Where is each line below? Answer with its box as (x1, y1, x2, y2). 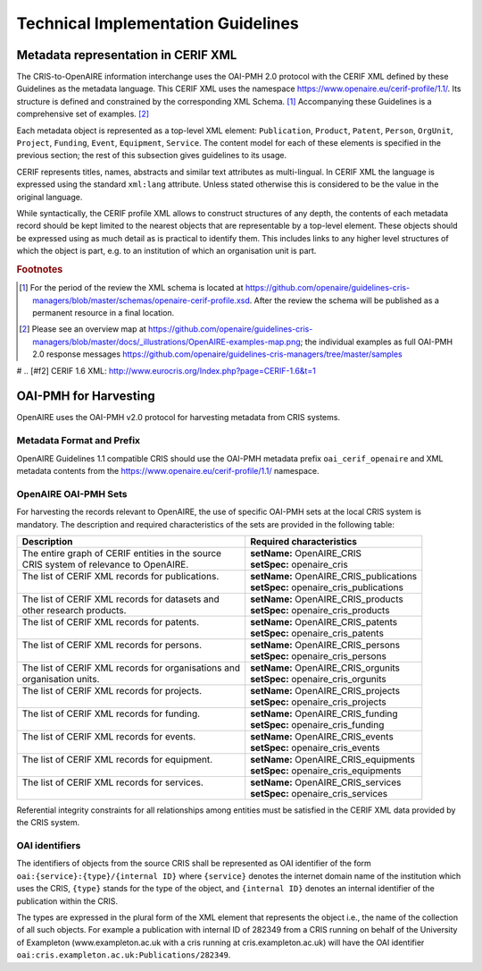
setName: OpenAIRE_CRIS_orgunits (250, 662, 401, 674)
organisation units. (21, 672, 100, 685)
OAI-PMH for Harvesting (16, 389, 155, 404)
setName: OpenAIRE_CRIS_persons (250, 638, 401, 651)
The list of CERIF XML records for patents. (21, 615, 200, 628)
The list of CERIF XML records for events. (21, 730, 196, 742)
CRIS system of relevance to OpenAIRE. (21, 558, 189, 570)
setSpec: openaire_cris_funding (250, 718, 385, 730)
